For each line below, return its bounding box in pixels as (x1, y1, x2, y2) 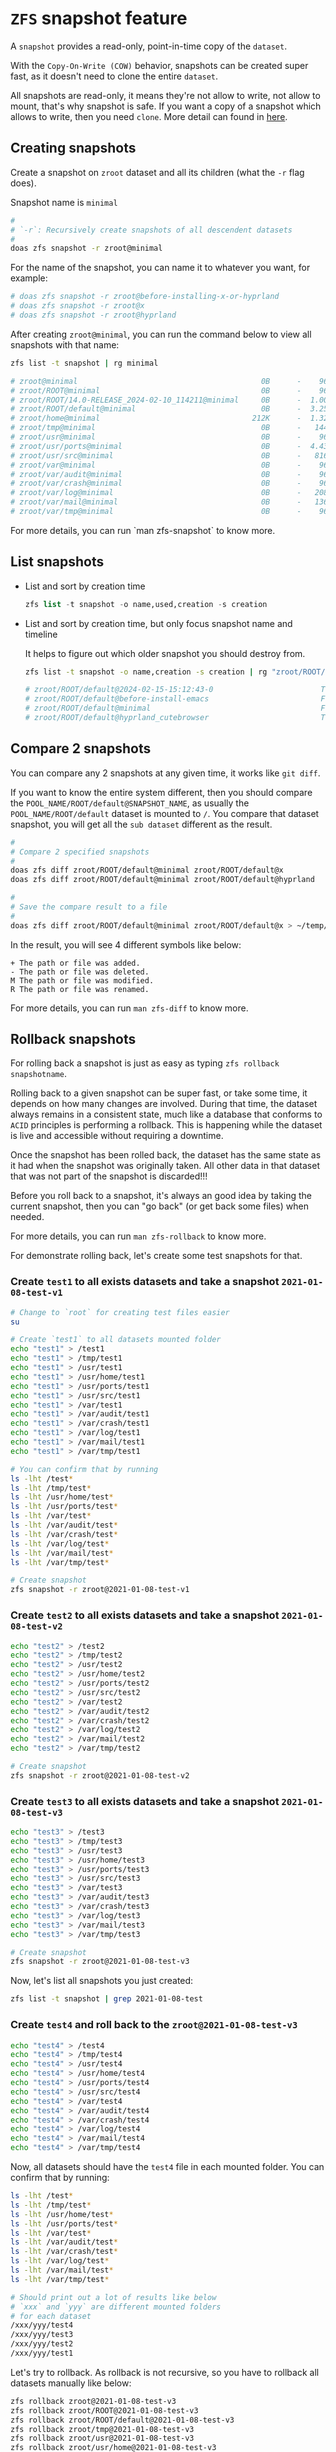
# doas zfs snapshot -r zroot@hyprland (10, 310, 177, 320)
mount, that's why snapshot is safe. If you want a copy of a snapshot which (10, 100, 322, 112)
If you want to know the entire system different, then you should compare (10, 786, 313, 798)
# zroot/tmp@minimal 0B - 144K (10, 423, 333, 433)
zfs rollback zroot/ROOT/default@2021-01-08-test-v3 (10, 2415, 235, 2425)
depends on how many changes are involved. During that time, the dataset (10, 1098, 318, 1110)
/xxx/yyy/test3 (10, 2330, 74, 2340)
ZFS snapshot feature (10, 7, 188, 30)
